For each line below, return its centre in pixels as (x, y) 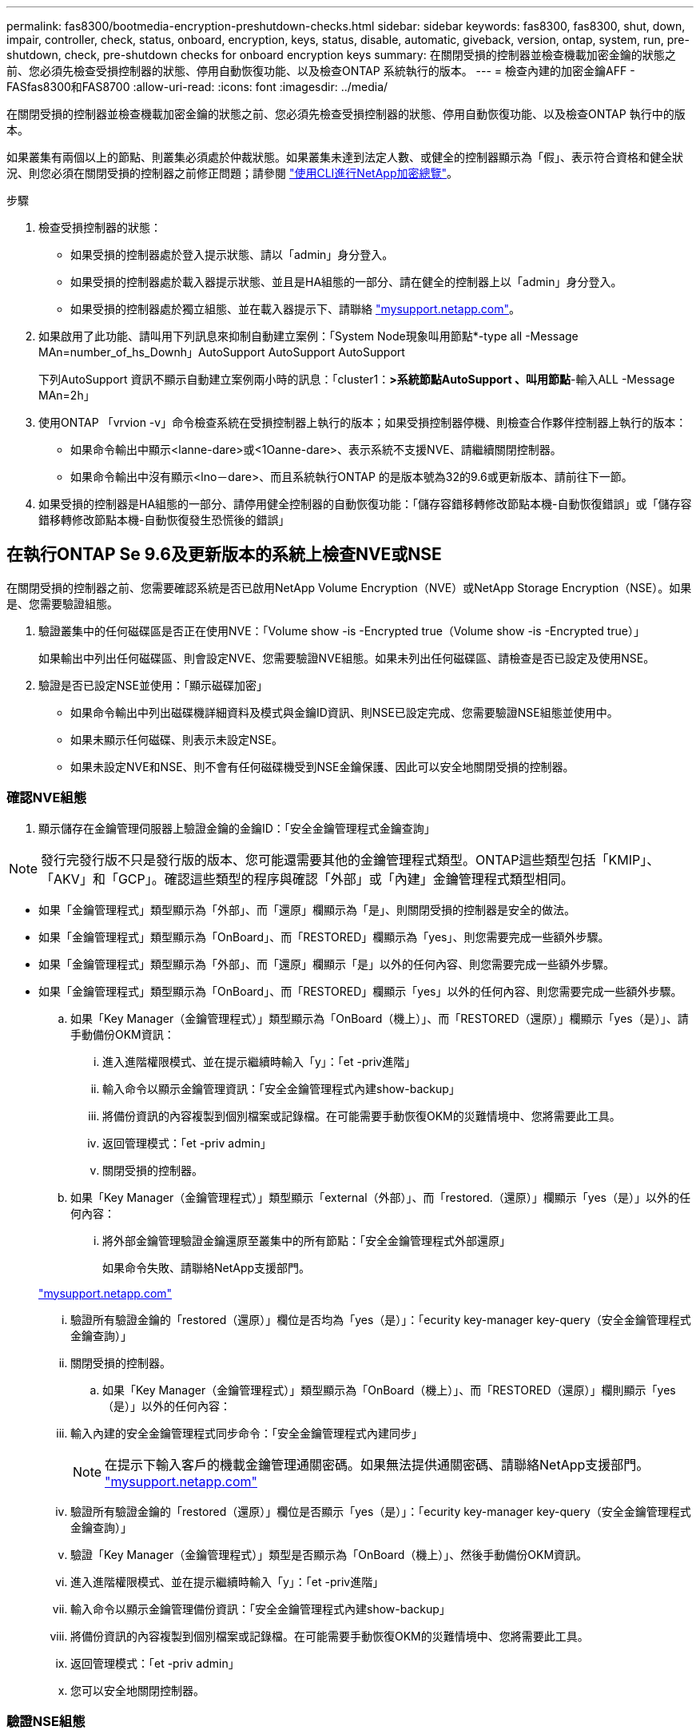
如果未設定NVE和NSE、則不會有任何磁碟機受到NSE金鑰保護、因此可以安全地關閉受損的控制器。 (322, 766)
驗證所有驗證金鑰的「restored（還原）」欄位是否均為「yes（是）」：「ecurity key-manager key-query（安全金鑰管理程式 (381, 1319)
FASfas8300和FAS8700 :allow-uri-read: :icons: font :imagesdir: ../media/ (197, 87)
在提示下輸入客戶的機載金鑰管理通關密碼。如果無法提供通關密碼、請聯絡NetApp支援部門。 (377, 1464)
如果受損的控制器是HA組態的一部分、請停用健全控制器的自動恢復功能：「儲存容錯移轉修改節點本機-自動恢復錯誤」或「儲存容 (365, 504)
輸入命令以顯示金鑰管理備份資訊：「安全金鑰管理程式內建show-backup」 (261, 1609)
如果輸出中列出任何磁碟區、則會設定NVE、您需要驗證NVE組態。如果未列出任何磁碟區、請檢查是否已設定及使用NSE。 (347, 658)
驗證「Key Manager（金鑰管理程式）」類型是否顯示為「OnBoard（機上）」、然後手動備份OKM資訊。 (329, 1554)
